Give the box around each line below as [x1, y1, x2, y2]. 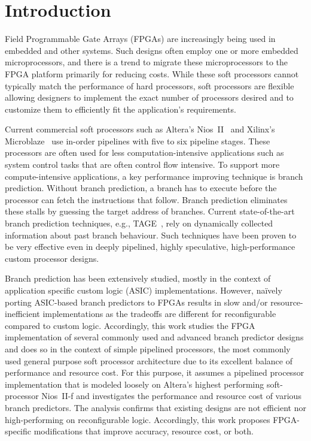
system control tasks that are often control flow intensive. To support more [5, 158, 280, 171]
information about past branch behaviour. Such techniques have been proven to [5, 228, 297, 241]
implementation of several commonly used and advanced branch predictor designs [5, 331, 304, 343]
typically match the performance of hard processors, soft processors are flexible [5, 79, 294, 92]
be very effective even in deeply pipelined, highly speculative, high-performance [5, 240, 295, 253]
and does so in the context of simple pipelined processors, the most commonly [5, 342, 291, 355]
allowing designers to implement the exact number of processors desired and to [5, 91, 294, 104]
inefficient [5, 307, 40, 320]
